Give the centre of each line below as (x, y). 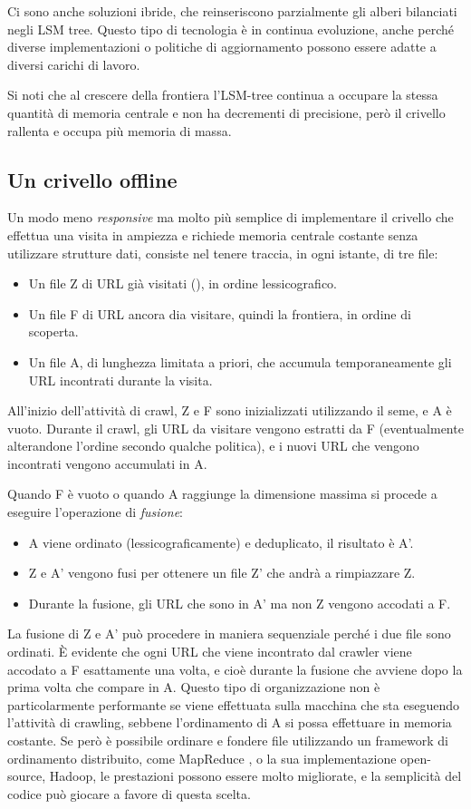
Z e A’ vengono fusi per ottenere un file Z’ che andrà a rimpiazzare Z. (222, 573)
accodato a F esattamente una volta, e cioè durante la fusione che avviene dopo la (235, 669)
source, (27, 776)
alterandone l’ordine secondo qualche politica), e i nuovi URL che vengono (213, 446)
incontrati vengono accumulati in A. (107, 463)
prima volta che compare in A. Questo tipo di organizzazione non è (194, 687)
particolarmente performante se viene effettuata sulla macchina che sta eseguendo (233, 704)
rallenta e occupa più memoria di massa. (120, 130)
